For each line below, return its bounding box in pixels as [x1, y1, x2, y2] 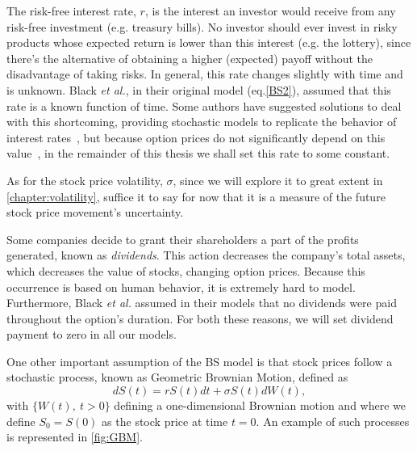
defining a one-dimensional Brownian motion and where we [114, 397, 406, 414]
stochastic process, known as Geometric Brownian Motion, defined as [6, 369, 348, 386]
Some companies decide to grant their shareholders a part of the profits [6, 230, 359, 247]
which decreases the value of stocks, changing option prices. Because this [6, 262, 365, 279]
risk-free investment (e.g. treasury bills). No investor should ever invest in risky [6, 18, 398, 35]
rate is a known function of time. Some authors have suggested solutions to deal [6, 97, 402, 114]
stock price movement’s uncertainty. [6, 204, 184, 221]
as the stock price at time [102, 412, 228, 429]
